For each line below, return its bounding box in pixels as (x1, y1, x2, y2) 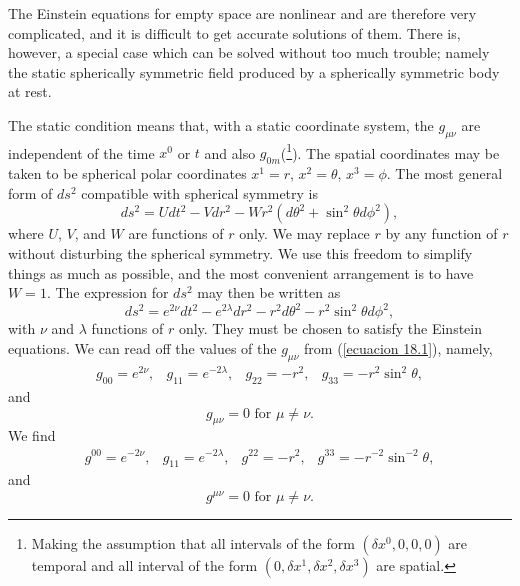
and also (204, 142, 256, 163)
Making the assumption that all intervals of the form (31, 532, 355, 553)
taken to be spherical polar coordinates (8, 163, 247, 184)
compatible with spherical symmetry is (81, 182, 318, 203)
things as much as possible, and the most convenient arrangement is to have (8, 262, 474, 283)
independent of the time (8, 142, 155, 163)
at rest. (8, 81, 52, 102)
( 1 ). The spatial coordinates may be (280, 139, 500, 163)
